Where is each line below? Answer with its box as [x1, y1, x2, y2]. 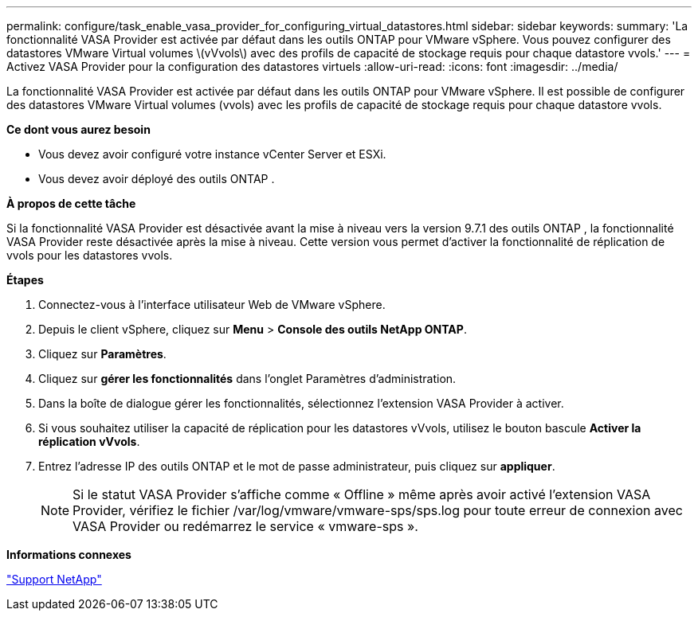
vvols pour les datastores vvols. [6, 248, 173, 262]
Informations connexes [6, 548, 131, 561]
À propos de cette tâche [6, 197, 136, 210]
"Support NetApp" [6, 572, 102, 586]
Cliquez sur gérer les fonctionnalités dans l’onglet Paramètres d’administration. [38, 372, 457, 385]
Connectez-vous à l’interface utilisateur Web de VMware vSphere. [38, 298, 386, 311]
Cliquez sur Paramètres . [38, 347, 167, 361]
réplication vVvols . [38, 435, 140, 448]
